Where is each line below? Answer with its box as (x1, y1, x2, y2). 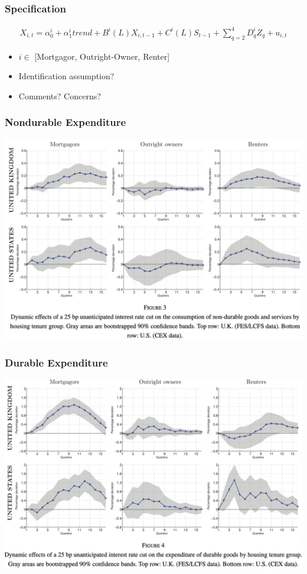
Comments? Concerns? (18, 89, 101, 102)
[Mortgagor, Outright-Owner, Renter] (34, 50, 170, 62)
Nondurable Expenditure (5, 115, 126, 129)
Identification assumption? (18, 70, 115, 82)
